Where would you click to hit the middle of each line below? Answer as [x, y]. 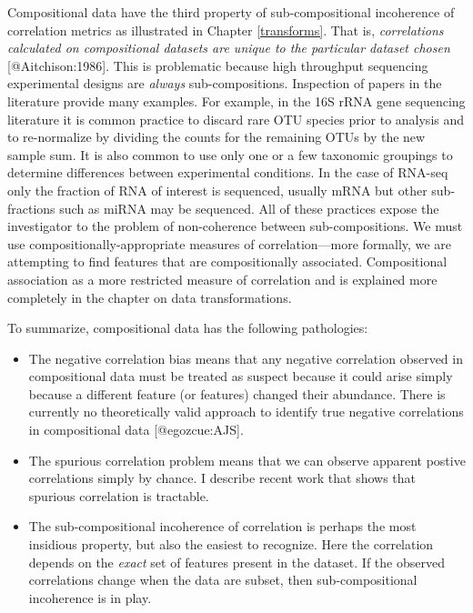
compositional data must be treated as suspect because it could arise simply [241, 376]
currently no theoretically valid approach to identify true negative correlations [246, 412]
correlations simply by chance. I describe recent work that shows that [222, 478]
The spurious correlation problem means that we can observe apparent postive [247, 460]
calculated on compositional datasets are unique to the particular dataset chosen [229, 48]
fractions [31, 208]
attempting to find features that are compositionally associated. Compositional [227, 261]
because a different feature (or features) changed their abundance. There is [237, 393]
